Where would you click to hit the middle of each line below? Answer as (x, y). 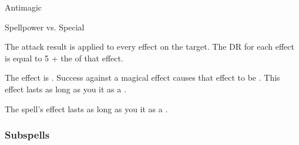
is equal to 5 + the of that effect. (64, 58)
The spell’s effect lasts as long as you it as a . (86, 108)
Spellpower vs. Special (45, 27)
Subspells (27, 135)
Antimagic (23, 7)
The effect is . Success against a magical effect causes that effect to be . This (142, 77)
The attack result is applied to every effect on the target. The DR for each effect (149, 46)
